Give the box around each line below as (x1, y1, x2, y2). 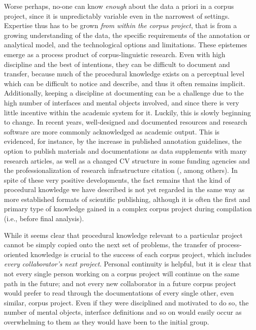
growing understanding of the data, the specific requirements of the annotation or (4, 30, 250, 40)
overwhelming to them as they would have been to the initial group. (4, 317, 209, 327)
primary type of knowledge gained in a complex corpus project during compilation (4, 203, 252, 214)
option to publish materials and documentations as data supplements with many (4, 145, 247, 156)
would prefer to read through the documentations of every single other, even (4, 288, 234, 298)
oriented (4, 249, 29, 259)
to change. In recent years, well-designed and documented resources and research (4, 117, 248, 127)
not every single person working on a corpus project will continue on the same (4, 268, 240, 279)
